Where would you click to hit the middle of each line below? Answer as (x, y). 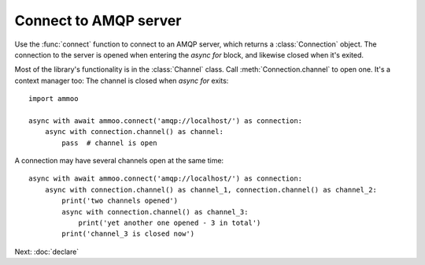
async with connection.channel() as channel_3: (155, 212)
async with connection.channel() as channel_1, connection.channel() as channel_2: (211, 190)
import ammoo (54, 99)
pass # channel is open (109, 143)
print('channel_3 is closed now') (128, 234)
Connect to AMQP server (98, 21)
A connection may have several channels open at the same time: (119, 161)
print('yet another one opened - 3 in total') (170, 223)
